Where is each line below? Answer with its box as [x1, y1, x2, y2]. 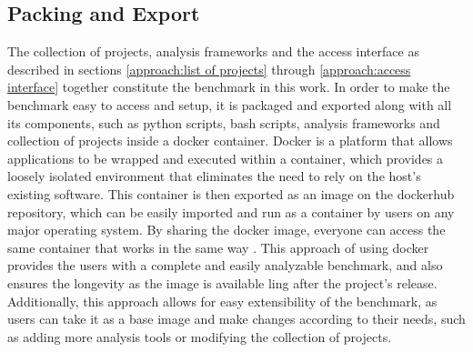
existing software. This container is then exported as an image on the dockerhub [7, 184, 455, 203]
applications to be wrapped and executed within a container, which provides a [7, 148, 444, 167]
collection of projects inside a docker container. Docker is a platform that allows [7, 131, 453, 150]
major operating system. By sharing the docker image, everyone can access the [7, 220, 446, 239]
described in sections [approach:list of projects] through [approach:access [7, 59, 411, 78]
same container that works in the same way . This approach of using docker [7, 237, 429, 256]
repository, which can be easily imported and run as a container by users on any [7, 202, 455, 221]
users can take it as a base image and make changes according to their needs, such [7, 309, 466, 328]
